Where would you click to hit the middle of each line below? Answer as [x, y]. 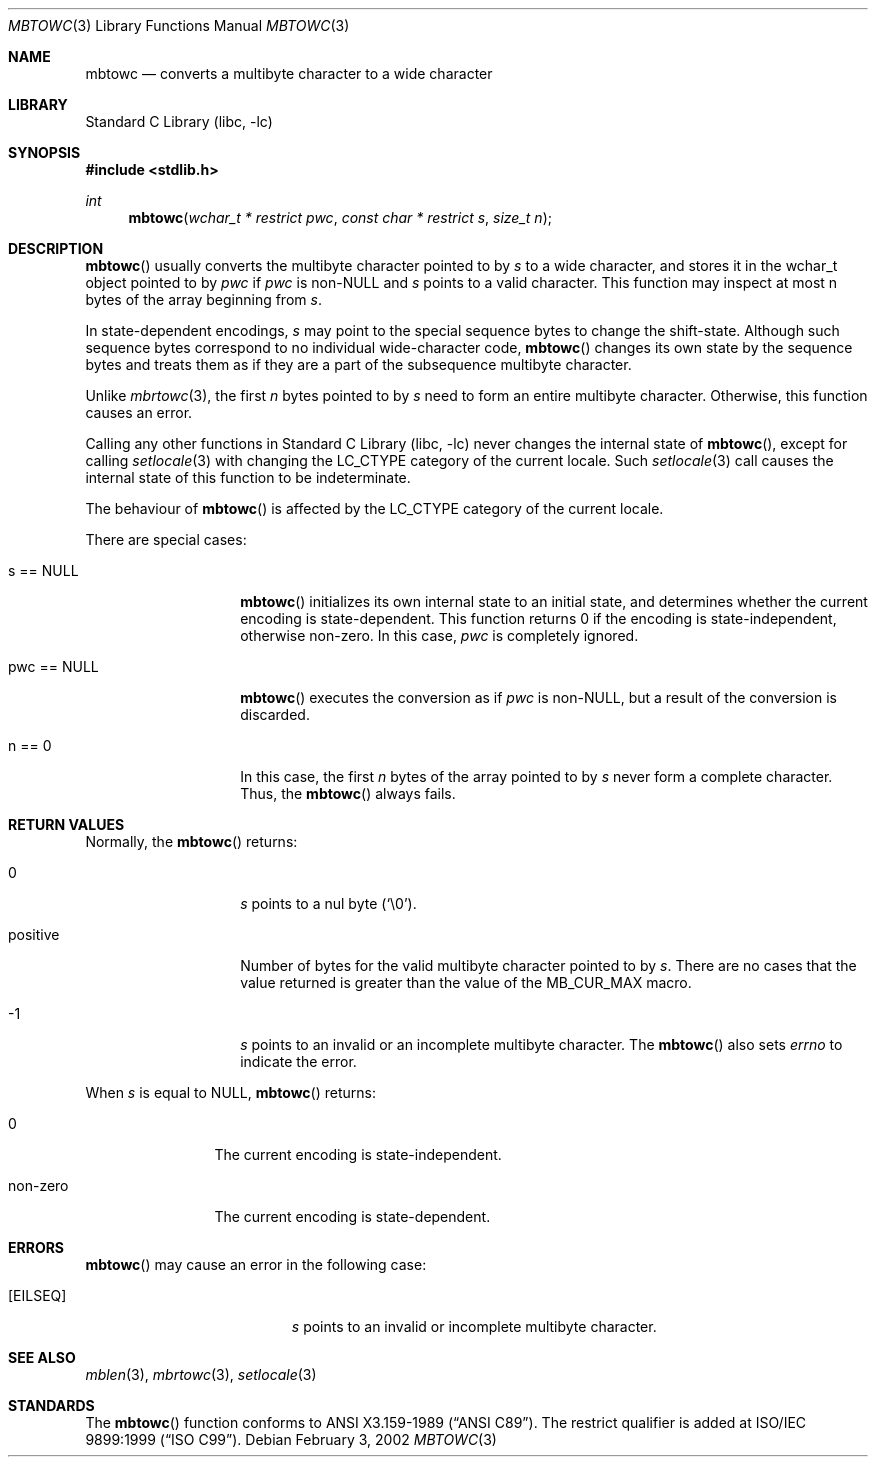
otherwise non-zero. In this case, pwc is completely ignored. [439, 635]
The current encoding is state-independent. [358, 1154]
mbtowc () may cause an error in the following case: [256, 1264]
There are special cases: [166, 539]
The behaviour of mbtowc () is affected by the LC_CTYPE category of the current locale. [374, 508]
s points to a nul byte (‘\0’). [328, 903]
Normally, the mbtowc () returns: [191, 841]
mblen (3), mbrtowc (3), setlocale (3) [201, 1374]
